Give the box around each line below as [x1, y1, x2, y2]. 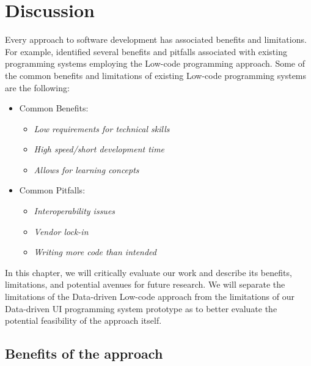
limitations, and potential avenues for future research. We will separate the [5, 278, 285, 291]
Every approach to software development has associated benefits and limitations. [5, 33, 307, 46]
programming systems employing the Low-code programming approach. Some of [5, 57, 305, 70]
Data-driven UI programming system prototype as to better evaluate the [5, 302, 277, 315]
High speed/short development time [34, 143, 165, 155]
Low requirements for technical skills [34, 122, 170, 135]
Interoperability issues [34, 204, 115, 217]
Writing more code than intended [34, 245, 156, 258]
